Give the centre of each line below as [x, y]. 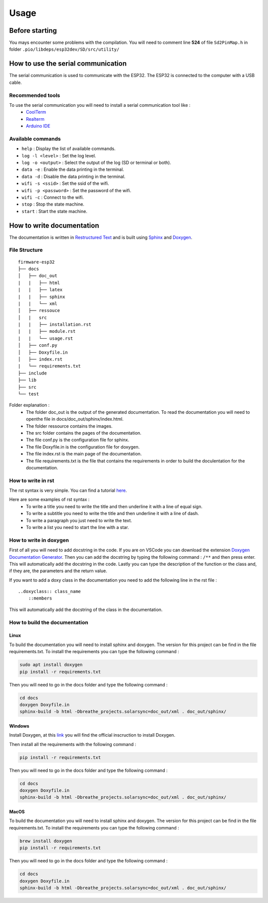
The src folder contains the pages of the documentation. [84, 433]
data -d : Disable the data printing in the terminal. [73, 176]
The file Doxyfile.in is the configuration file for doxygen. [83, 447]
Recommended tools [35, 95]
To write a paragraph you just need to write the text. [79, 520]
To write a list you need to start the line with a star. [77, 527]
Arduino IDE [38, 126]
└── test [29, 394]
